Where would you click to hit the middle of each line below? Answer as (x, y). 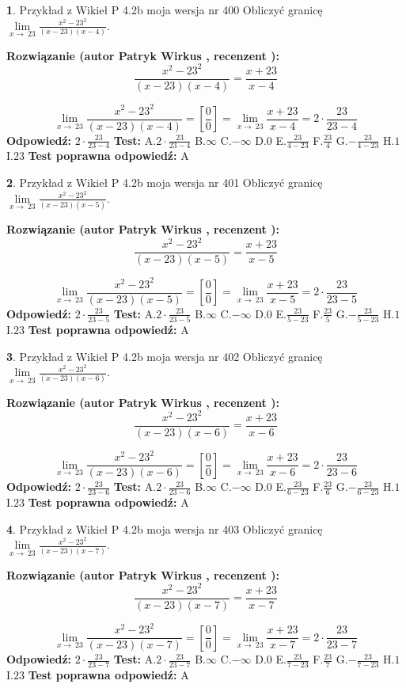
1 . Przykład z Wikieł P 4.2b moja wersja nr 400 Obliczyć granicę (165, 10)
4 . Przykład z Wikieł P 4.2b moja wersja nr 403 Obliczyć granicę (165, 528)
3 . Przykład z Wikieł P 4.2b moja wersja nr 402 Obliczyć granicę (165, 356)
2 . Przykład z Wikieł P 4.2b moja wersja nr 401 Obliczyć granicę (165, 182)
